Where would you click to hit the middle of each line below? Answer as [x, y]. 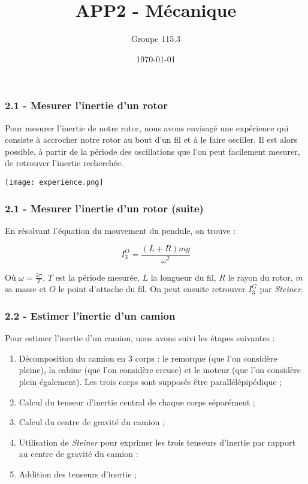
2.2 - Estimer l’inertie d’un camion [90, 315]
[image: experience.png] [54, 182]
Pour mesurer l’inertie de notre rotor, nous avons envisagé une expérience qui [147, 127]
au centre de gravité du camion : [78, 454]
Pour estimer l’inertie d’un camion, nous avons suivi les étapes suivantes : [140, 338]
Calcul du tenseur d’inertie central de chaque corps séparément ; [137, 402]
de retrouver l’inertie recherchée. [64, 163]
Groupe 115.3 [156, 39]
